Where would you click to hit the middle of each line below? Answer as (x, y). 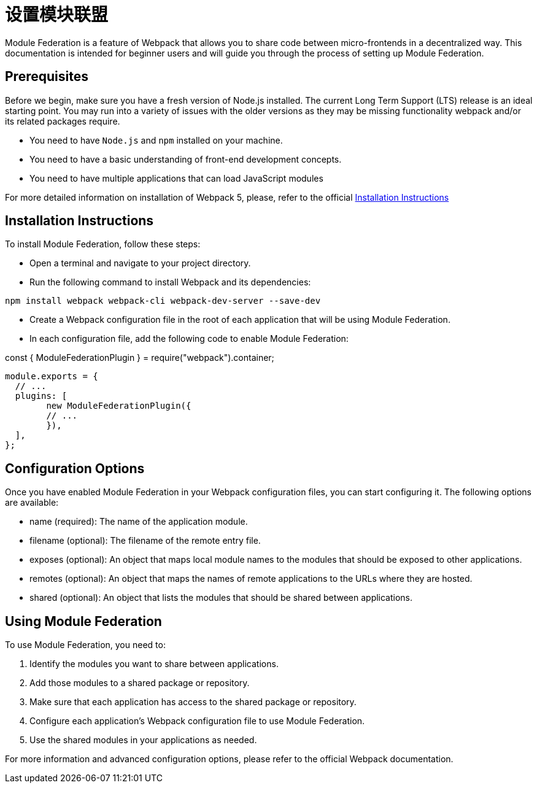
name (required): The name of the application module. (139, 522)
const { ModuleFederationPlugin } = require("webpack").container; (140, 358)
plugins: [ (41, 396)
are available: (32, 503)
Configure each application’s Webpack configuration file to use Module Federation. (197, 721)
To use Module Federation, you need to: (85, 645)
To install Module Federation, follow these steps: (103, 244)
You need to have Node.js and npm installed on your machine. (156, 140)
